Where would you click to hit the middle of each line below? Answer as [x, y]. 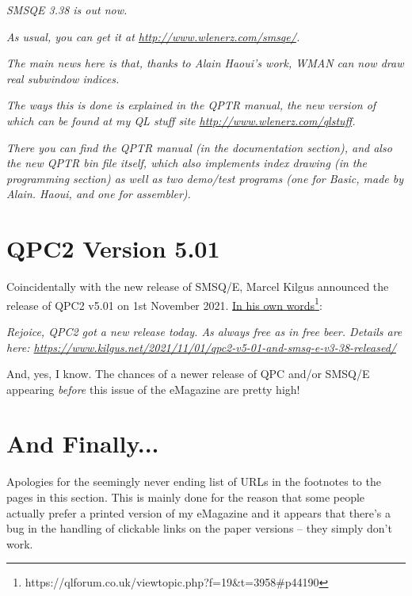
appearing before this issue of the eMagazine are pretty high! [153, 389]
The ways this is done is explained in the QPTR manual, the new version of [191, 105]
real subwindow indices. [63, 78]
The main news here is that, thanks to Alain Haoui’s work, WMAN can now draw [205, 63]
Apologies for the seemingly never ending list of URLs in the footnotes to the [194, 481]
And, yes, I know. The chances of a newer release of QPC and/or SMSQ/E [188, 374]
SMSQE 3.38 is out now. [67, 10]
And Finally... [83, 443]
